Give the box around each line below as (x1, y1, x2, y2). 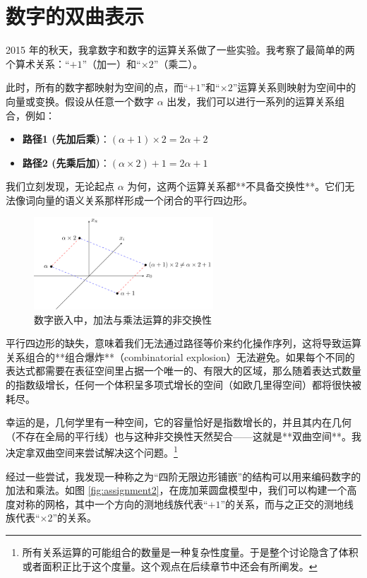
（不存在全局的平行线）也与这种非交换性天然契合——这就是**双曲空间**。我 (6, 428, 361, 443)
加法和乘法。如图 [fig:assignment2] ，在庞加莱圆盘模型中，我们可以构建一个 (6, 483, 347, 497)
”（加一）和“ (82, 56, 141, 71)
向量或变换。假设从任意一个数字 (6, 93, 154, 108)
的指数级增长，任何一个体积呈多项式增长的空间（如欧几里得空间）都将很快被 (6, 377, 361, 392)
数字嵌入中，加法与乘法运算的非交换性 (34, 312, 212, 326)
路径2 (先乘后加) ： (22, 155, 110, 170)
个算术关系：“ (6, 56, 70, 71)
